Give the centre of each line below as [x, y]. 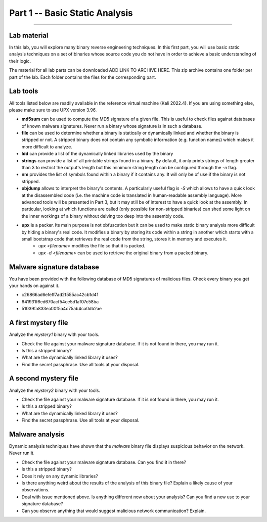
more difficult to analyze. [47, 146]
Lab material [29, 35]
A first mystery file [39, 323]
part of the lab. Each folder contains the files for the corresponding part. [83, 77]
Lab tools [23, 91]
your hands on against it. [34, 286]
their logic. [20, 61]
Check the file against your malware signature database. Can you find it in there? [104, 462]
